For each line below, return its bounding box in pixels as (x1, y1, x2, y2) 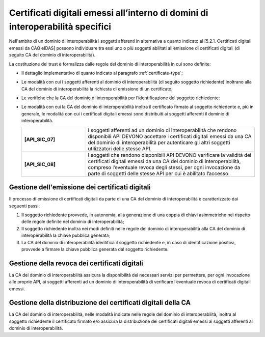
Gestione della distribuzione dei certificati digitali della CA (9, 299, 191, 307)
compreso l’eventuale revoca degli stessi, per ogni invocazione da (87, 164, 240, 170)
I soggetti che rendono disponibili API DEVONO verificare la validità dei (87, 151, 252, 158)
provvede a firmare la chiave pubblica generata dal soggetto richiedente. (21, 246, 169, 252)
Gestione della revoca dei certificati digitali (9, 259, 143, 267)
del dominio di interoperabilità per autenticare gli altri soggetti (87, 139, 230, 146)
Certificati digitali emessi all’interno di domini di (9, 7, 209, 18)
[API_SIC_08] (24, 161, 56, 168)
